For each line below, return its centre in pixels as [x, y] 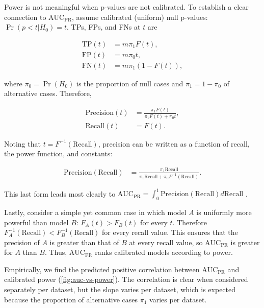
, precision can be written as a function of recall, [174, 143]
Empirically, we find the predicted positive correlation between [102, 269]
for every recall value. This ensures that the [170, 232]
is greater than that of [84, 242]
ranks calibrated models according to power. [164, 252]
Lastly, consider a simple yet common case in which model [95, 212]
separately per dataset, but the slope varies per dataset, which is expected [120, 289]
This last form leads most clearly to [60, 193]
